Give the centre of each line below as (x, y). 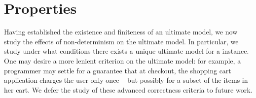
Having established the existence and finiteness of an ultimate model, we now (121, 32)
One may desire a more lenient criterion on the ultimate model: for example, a (123, 60)
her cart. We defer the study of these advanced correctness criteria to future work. (128, 89)
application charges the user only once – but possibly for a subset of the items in (126, 80)
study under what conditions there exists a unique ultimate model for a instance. (127, 51)
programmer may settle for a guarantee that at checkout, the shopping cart (118, 70)
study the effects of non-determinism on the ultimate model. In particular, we (121, 41)
